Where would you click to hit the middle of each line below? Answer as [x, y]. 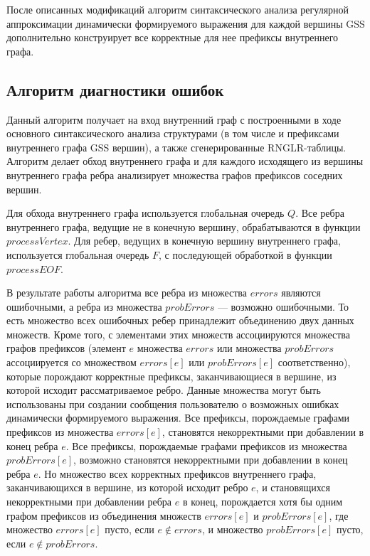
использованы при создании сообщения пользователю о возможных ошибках [173, 403]
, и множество [232, 529]
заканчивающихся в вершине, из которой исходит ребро [127, 487]
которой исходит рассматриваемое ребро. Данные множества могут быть [164, 390]
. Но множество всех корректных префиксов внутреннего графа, [177, 473]
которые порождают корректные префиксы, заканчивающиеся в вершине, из [171, 376]
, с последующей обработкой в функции [245, 254]
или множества [249, 348]
